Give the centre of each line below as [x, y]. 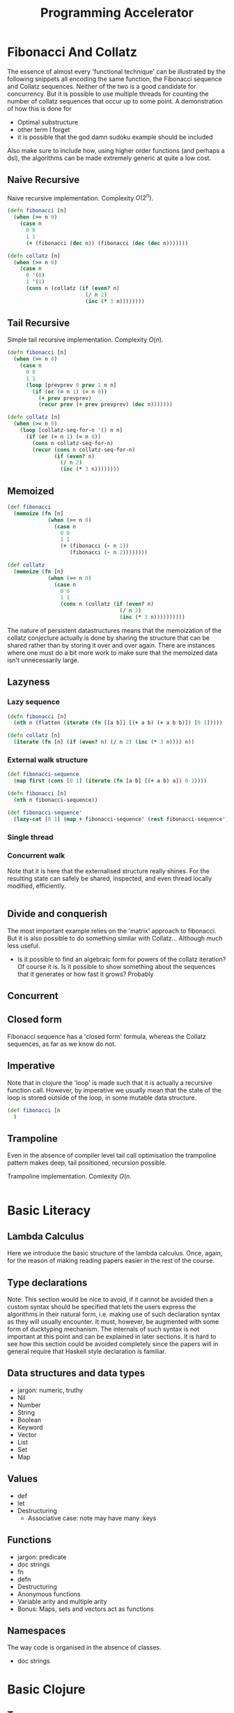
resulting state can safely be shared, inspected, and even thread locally [110, 878]
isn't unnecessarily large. [43, 660]
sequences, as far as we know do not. [62, 1044]
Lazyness [29, 682]
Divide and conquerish [57, 914]
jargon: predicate [42, 1557]
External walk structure [48, 760]
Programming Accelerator [117, 13]
